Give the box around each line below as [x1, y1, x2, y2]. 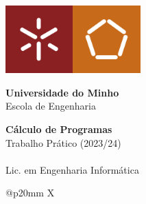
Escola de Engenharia [5, 99, 96, 113]
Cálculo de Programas [5, 122, 112, 136]
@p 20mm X [5, 185, 55, 200]
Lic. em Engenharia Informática [5, 162, 139, 176]
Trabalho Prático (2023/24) [5, 135, 121, 150]
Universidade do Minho [5, 85, 119, 99]
